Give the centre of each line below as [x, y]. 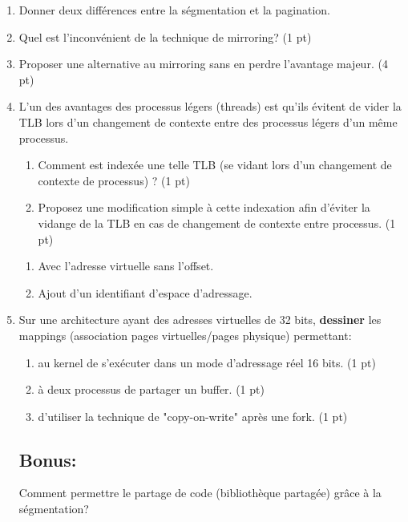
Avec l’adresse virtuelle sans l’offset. [126, 266]
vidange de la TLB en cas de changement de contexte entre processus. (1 [217, 223]
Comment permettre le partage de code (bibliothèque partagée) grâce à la [200, 493]
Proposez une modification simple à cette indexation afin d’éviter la [204, 207]
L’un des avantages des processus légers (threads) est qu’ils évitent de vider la [210, 106]
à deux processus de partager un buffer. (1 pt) [151, 389]
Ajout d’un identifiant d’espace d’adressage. [145, 292]
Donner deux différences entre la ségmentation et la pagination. [174, 10]
